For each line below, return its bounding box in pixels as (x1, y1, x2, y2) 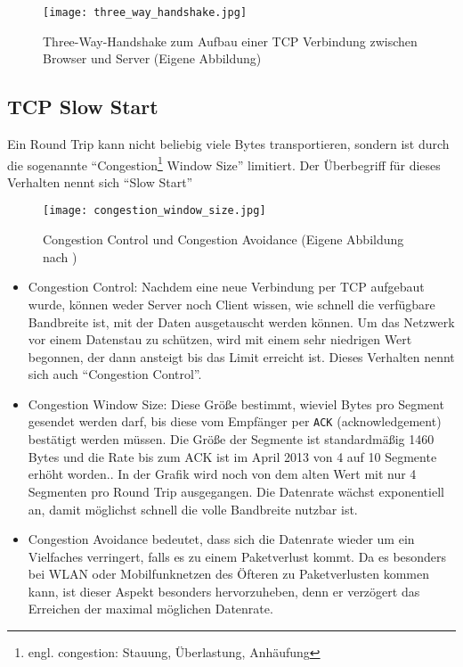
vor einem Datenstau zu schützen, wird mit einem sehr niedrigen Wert (28, 330, 412, 349)
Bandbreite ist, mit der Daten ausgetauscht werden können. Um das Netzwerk (28, 312, 455, 331)
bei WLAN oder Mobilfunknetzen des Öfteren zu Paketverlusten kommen (28, 564, 430, 583)
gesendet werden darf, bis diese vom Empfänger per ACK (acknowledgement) (28, 412, 442, 431)
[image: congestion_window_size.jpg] (43, 204, 266, 218)
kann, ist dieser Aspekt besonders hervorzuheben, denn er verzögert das (28, 581, 420, 600)
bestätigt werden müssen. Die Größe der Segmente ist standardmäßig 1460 (28, 430, 435, 449)
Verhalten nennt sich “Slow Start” (7, 172, 193, 191)
